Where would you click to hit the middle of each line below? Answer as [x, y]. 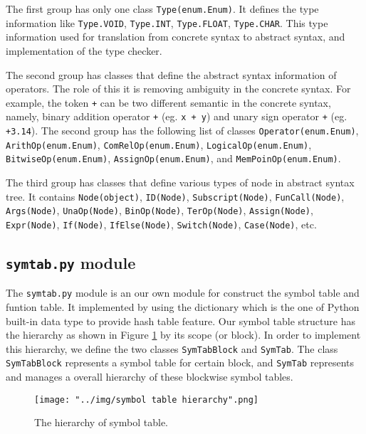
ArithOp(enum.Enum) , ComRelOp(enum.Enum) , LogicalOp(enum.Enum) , [159, 144]
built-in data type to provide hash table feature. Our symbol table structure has [181, 321]
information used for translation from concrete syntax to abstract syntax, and [176, 37]
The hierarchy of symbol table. [101, 422]
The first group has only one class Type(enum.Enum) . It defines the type [162, 9]
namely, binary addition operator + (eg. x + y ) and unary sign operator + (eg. [177, 116]
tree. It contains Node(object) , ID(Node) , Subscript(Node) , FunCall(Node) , [175, 196]
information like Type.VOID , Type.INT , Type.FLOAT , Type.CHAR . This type [167, 22]
